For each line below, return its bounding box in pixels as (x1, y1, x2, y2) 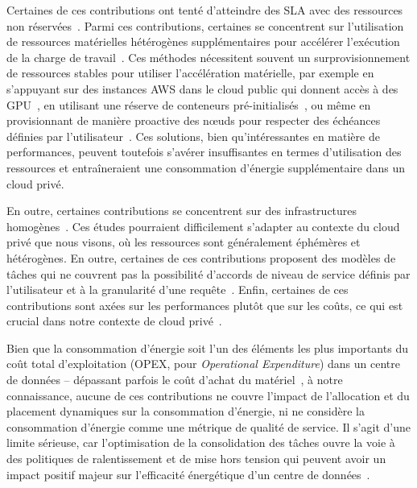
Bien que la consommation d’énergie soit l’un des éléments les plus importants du (6, 339, 408, 356)
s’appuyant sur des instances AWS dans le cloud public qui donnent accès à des (6, 80, 398, 97)
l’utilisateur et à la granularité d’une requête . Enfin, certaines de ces (6, 281, 349, 298)
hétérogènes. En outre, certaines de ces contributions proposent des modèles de (6, 249, 396, 266)
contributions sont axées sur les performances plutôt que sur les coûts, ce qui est (6, 296, 403, 313)
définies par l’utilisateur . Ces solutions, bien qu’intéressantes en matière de (6, 127, 380, 144)
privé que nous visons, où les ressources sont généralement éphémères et (6, 234, 361, 250)
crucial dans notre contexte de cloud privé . (6, 312, 222, 329)
